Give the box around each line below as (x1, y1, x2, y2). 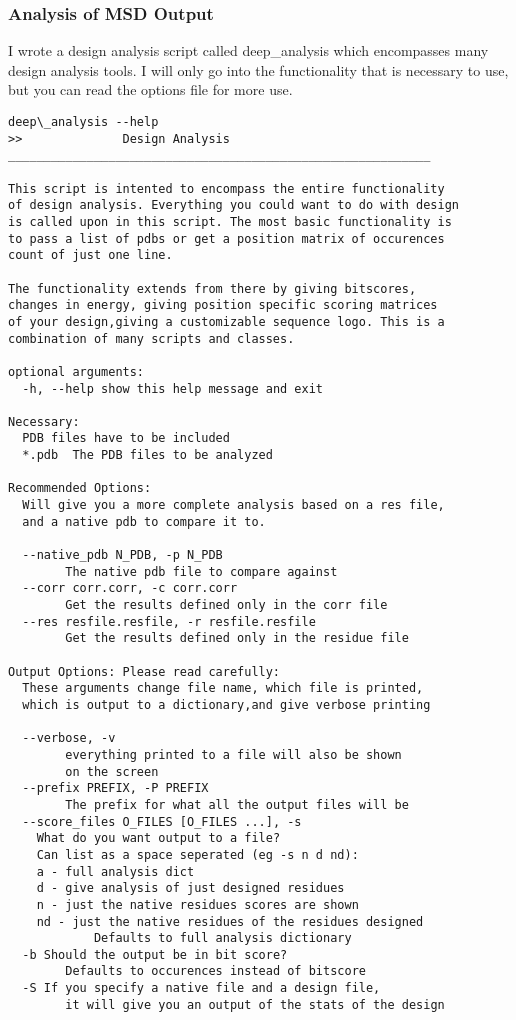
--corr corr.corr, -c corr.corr (22, 581, 238, 596)
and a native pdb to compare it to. (22, 514, 266, 529)
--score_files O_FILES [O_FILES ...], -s (22, 814, 302, 829)
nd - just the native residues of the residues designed (36, 914, 424, 929)
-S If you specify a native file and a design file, (22, 981, 381, 996)
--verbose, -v (22, 731, 116, 746)
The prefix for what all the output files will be (65, 797, 409, 812)
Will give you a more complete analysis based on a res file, (22, 498, 445, 513)
